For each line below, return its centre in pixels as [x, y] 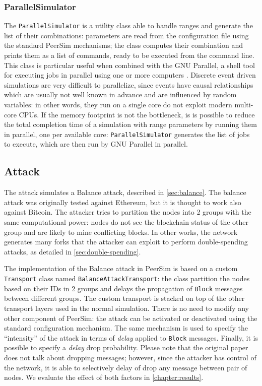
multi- [244, 105]
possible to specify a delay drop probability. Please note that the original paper [126, 347]
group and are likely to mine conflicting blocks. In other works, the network [121, 232]
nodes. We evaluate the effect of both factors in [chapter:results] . [104, 377]
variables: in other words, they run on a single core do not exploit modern [118, 105]
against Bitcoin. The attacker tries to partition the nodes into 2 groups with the [128, 212]
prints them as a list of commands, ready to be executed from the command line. [129, 55]
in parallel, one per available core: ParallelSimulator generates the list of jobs [127, 134]
